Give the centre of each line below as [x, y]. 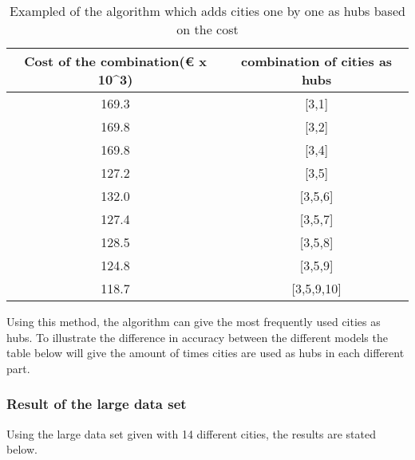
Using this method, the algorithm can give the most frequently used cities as [194, 321]
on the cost [207, 29]
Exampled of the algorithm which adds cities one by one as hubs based [207, 11]
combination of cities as [317, 61]
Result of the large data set [97, 404]
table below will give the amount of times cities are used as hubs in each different [206, 353]
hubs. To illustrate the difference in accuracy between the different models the [197, 337]
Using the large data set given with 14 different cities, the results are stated [191, 433]
